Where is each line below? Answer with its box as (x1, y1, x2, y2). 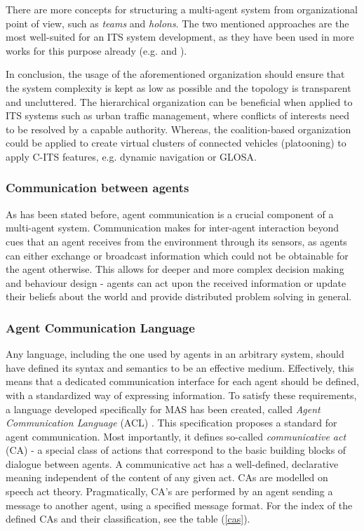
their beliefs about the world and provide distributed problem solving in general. (6, 289, 352, 304)
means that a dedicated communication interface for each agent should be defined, (6, 374, 359, 389)
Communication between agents (6, 179, 189, 196)
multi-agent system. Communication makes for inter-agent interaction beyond (6, 220, 339, 235)
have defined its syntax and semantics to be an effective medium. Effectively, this (6, 360, 354, 375)
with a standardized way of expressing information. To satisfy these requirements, (6, 387, 357, 402)
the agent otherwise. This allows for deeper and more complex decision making (6, 262, 344, 276)
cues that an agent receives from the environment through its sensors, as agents (6, 234, 347, 248)
